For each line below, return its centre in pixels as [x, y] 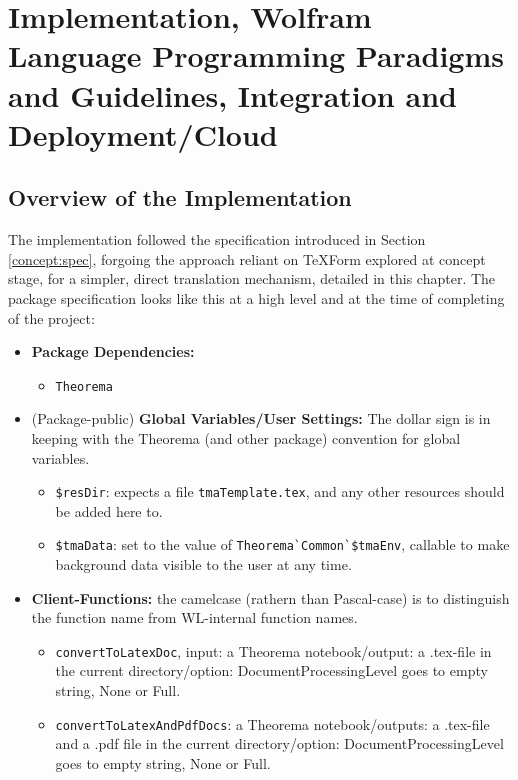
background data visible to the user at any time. [203, 564]
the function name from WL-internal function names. [194, 617]
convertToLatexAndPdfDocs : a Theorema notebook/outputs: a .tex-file [272, 723]
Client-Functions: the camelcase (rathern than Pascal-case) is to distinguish [270, 597]
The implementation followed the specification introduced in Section [217, 239]
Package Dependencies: [113, 351]
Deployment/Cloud [143, 133]
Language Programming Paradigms [256, 55]
